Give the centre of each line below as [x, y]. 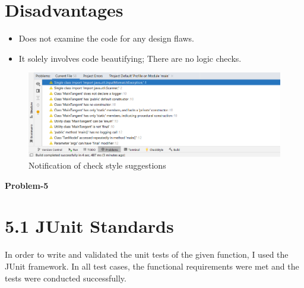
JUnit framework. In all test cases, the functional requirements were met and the [152, 266]
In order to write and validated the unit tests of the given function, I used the [147, 254]
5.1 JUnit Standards [89, 226]
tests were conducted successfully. [66, 278]
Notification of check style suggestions [97, 165]
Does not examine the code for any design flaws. [107, 38]
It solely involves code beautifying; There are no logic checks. [130, 58]
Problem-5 [27, 185]
